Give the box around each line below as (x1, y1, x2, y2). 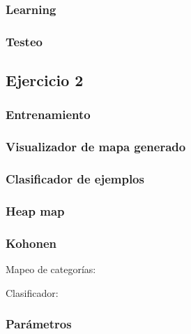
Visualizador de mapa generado (6, 138, 186, 155)
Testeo (6, 32, 43, 50)
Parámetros (6, 315, 72, 333)
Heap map (6, 202, 65, 219)
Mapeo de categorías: (6, 262, 96, 277)
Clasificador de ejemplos (6, 170, 144, 188)
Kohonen (6, 234, 57, 251)
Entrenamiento (6, 106, 91, 123)
